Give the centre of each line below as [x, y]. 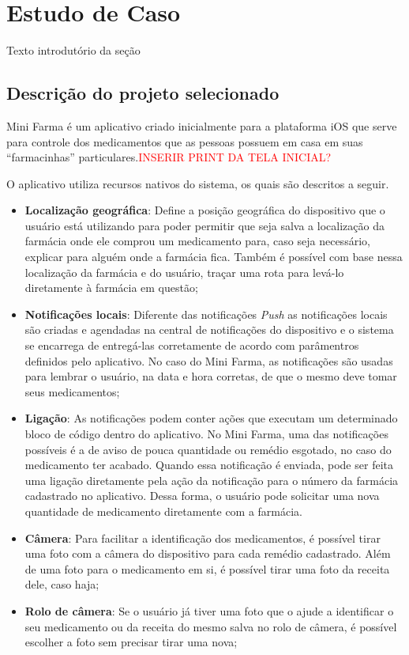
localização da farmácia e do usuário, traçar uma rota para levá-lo [184, 272]
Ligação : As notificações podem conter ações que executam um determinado [211, 418]
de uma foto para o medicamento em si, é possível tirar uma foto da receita [207, 568]
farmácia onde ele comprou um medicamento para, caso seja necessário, [197, 241]
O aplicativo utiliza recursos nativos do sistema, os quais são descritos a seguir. [198, 183]
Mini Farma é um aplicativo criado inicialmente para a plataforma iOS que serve [202, 125]
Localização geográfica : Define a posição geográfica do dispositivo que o [205, 210]
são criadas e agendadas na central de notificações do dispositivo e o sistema [209, 329]
